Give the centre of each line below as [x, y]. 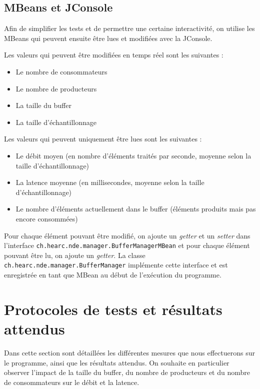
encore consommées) [47, 218]
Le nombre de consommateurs [61, 71]
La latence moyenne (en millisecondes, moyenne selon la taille [110, 182]
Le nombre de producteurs [56, 88]
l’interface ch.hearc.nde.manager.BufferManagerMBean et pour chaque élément [127, 245]
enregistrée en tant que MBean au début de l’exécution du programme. [113, 275]
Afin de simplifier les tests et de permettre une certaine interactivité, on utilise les [129, 28]
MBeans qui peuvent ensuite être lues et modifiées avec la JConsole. [108, 38]
